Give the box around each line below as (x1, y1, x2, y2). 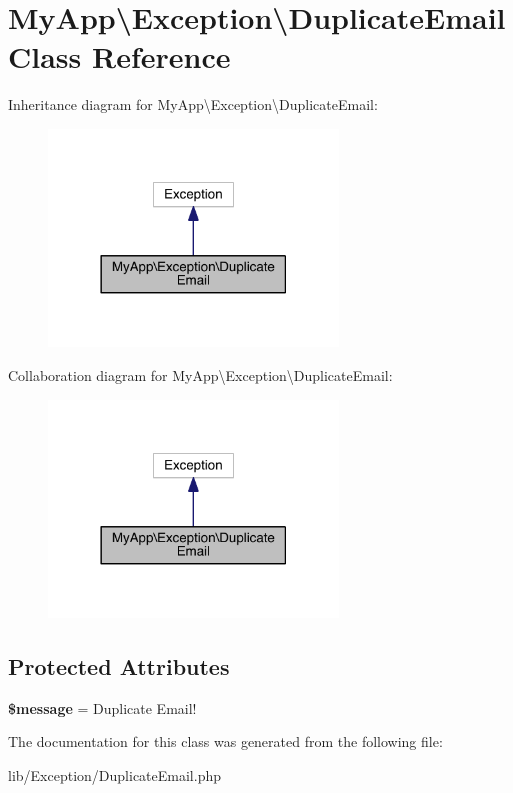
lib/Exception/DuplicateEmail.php (8, 765, 221, 786)
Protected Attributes (8, 651, 230, 682)
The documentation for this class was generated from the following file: (8, 731, 443, 752)
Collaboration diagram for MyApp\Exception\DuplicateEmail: (8, 364, 393, 385)
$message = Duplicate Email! (8, 697, 197, 718)
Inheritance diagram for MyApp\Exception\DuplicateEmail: (8, 94, 378, 115)
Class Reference (8, 36, 231, 77)
